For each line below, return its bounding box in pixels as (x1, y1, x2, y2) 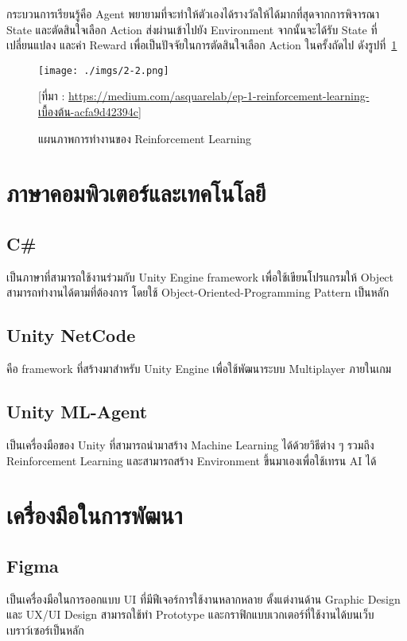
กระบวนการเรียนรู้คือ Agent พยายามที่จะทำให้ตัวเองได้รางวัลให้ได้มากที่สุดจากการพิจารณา (6, 6, 380, 21)
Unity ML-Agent (6, 399, 148, 424)
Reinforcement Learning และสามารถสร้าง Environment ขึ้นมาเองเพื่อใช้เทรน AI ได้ (6, 452, 377, 468)
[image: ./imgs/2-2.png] (38, 64, 169, 76)
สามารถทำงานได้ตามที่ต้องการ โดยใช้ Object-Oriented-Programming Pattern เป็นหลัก (6, 284, 390, 301)
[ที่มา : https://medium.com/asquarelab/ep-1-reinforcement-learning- (38, 87, 370, 104)
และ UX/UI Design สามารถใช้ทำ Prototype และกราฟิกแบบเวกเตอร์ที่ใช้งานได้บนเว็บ (6, 606, 374, 623)
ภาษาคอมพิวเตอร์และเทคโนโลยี (6, 177, 266, 209)
